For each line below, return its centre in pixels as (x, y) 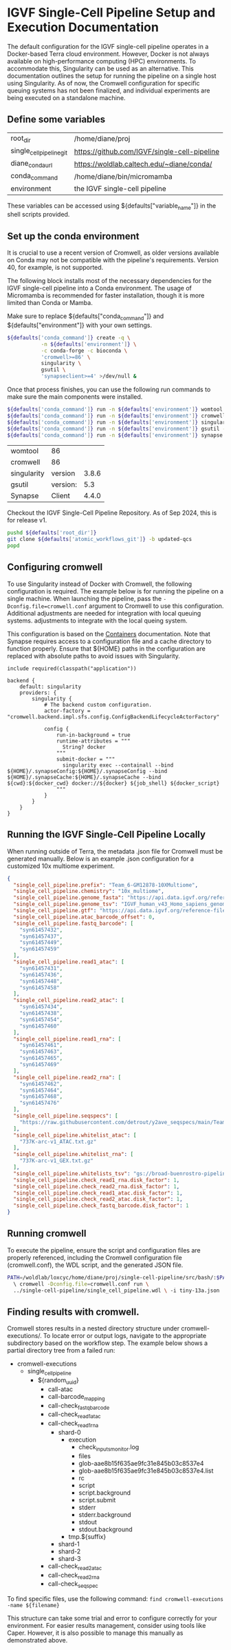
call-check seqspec (73, 1585)
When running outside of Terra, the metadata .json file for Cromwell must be (115, 851)
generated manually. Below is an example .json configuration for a (101, 858)
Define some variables (56, 120)
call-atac (60, 1389)
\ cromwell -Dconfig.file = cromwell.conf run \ (81, 1284)
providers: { (38, 693)
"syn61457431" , (41, 968)
